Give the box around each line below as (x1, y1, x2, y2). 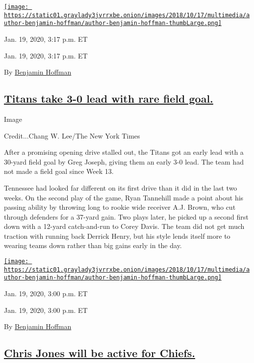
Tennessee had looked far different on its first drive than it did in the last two (4, 182, 237, 193)
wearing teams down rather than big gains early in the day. (4, 240, 182, 251)
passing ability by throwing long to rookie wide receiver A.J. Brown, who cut (4, 202, 236, 212)
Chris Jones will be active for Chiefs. (4, 345, 195, 361)
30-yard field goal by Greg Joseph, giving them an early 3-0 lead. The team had (4, 156, 244, 167)
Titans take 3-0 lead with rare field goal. (4, 91, 213, 106)
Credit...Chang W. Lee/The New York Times (4, 130, 140, 140)
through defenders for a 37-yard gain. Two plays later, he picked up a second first (4, 211, 249, 222)
